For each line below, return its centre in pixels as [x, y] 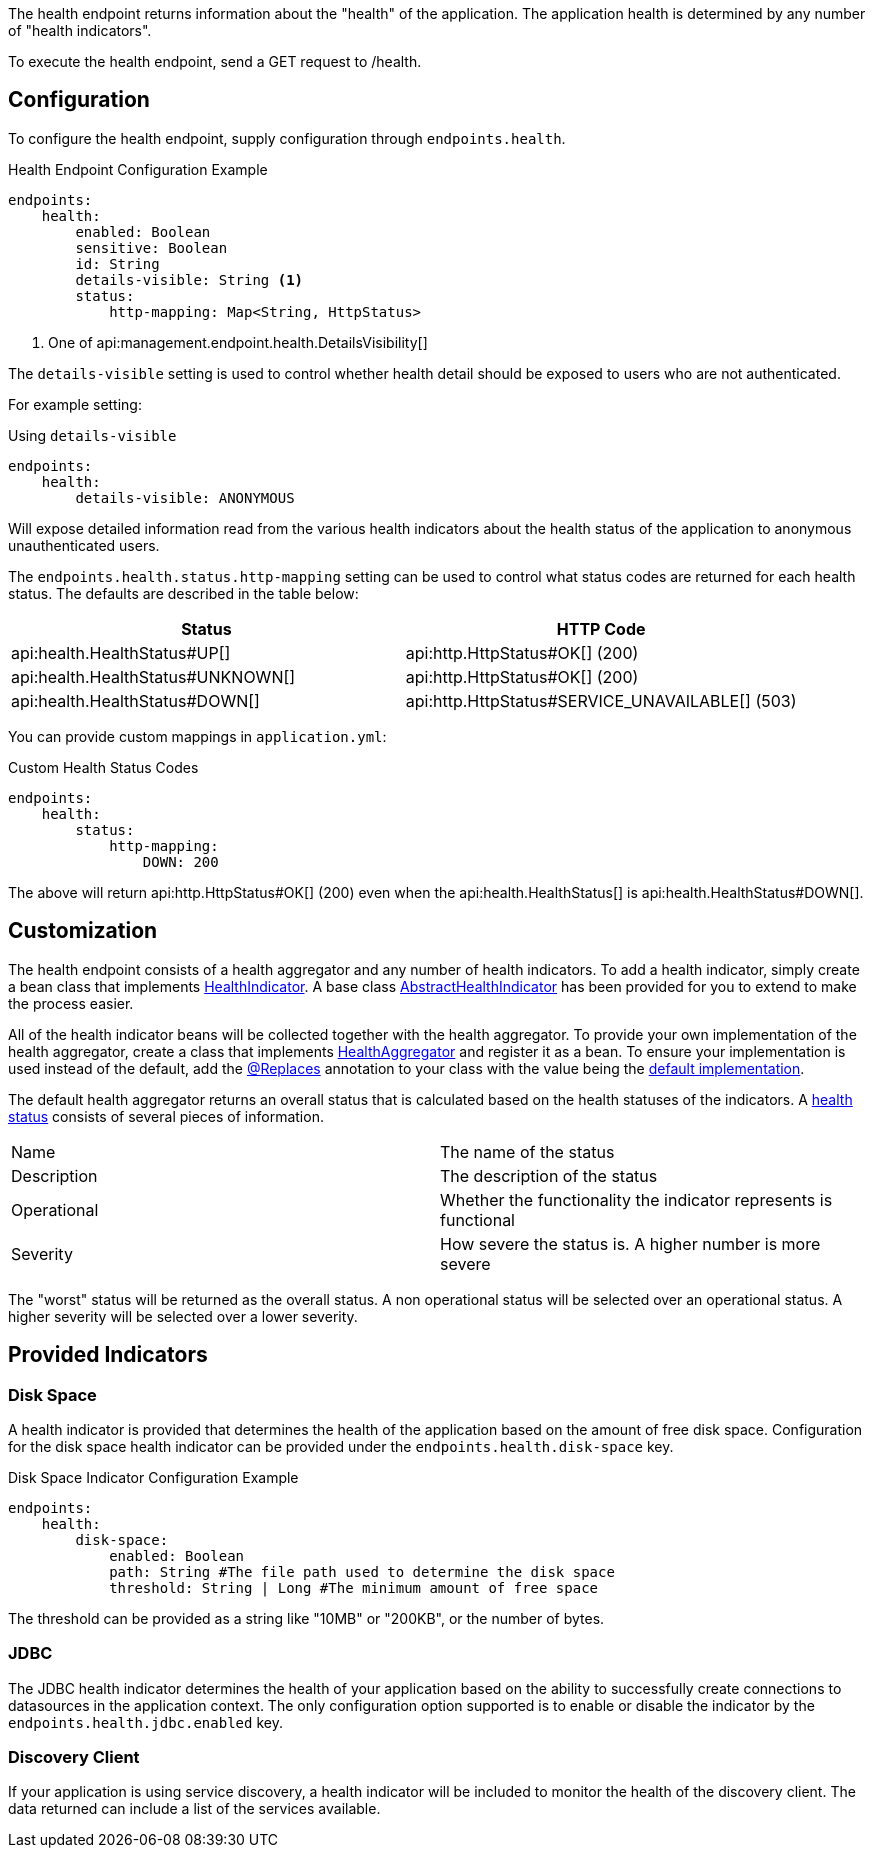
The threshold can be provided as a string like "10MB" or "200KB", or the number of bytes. [306, 1618]
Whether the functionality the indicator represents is [636, 1199]
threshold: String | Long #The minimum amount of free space [354, 1587]
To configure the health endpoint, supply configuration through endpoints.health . [287, 138]
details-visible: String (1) [189, 279]
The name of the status [527, 1151]
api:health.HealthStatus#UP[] [121, 652]
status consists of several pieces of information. [166, 1116]
